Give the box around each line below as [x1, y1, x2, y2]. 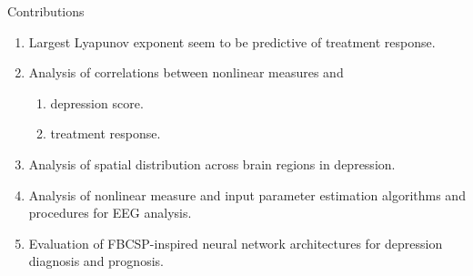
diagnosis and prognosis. [28, 251, 164, 271]
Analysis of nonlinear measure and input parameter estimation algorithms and [28, 185, 466, 204]
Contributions [7, 2, 85, 20]
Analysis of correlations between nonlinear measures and [28, 63, 344, 82]
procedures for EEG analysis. [28, 203, 192, 222]
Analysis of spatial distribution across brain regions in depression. [28, 154, 396, 173]
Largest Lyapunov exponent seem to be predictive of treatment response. [28, 32, 436, 51]
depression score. [50, 93, 144, 112]
